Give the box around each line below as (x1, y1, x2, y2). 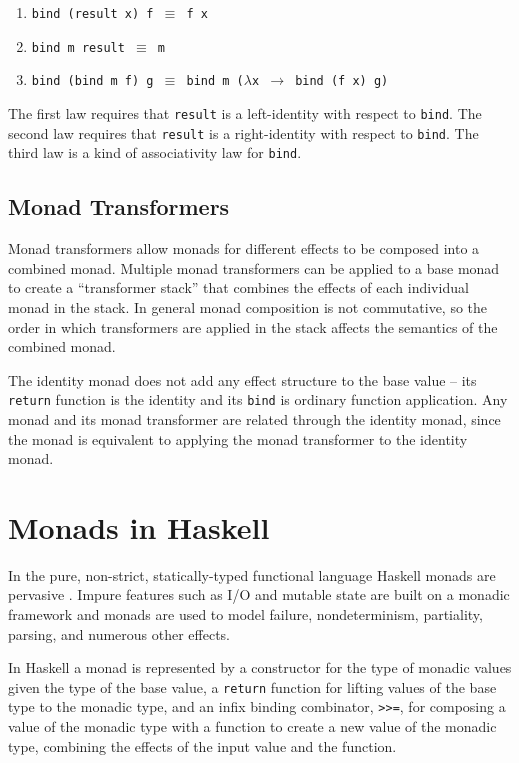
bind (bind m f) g (31, 74, 154, 89)
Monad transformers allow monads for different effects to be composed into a (8, 238, 480, 259)
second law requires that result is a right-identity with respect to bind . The (8, 122, 479, 143)
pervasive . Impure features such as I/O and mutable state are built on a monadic (8, 584, 510, 605)
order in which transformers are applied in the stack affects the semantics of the (8, 316, 498, 337)
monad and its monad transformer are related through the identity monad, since (8, 408, 501, 429)
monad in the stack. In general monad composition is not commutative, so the (8, 296, 488, 317)
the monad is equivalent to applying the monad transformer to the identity (8, 428, 468, 449)
